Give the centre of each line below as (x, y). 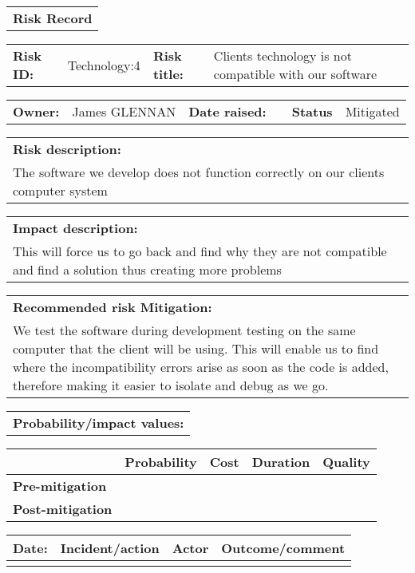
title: (168, 74)
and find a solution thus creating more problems (147, 269)
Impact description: (75, 228)
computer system (60, 190)
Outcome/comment (283, 548)
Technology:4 (104, 65)
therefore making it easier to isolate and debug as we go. (171, 385)
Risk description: (67, 149)
